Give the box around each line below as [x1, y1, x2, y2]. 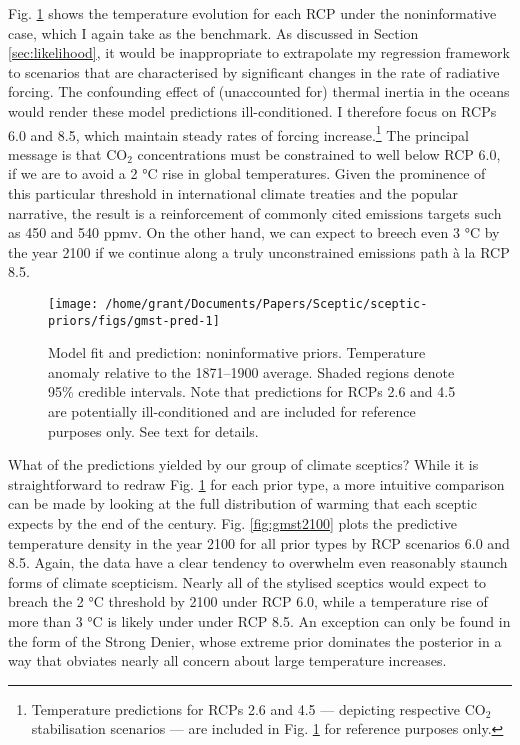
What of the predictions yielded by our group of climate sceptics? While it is [8, 454, 479, 475]
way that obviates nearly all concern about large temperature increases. [8, 650, 447, 671]
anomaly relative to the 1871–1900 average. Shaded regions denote [48, 361, 455, 382]
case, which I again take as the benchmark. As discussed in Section [8, 22, 419, 43]
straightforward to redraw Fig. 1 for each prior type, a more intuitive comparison [8, 473, 505, 494]
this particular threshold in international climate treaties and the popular [8, 183, 459, 203]
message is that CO [8, 143, 128, 164]
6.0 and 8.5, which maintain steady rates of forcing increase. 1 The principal [8, 121, 469, 145]
